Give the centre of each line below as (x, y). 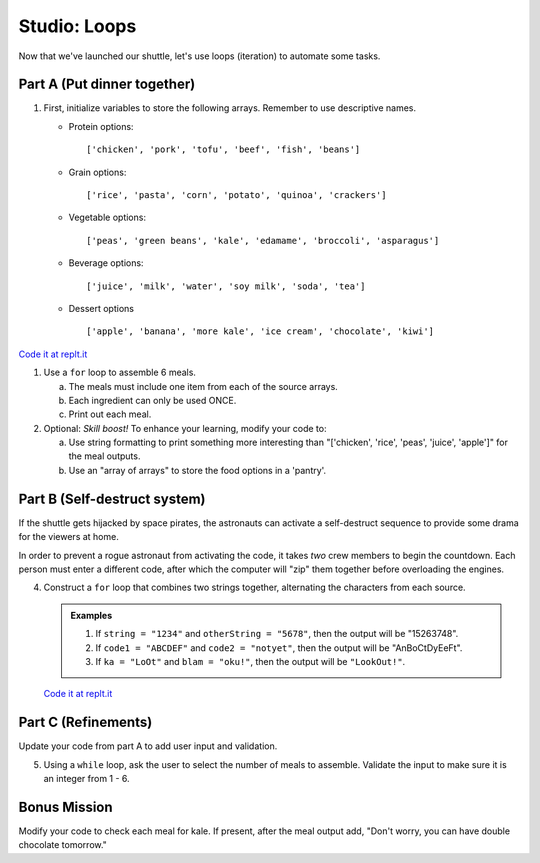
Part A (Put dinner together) (107, 84)
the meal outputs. (104, 456)
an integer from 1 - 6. (86, 778)
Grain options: (97, 172)
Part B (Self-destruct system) (112, 498)
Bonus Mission (66, 806)
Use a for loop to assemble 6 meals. (120, 372)
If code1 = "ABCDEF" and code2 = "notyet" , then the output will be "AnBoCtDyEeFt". (279, 647)
